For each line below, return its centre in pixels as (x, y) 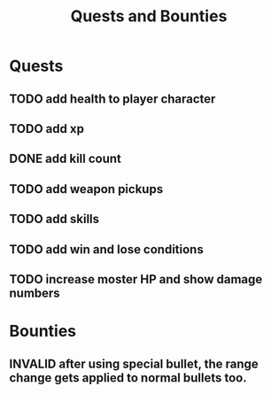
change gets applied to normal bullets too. (128, 378)
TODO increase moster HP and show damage (136, 279)
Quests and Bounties (149, 16)
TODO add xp (46, 129)
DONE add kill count (66, 159)
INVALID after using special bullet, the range (134, 363)
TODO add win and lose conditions (106, 249)
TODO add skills (54, 219)
